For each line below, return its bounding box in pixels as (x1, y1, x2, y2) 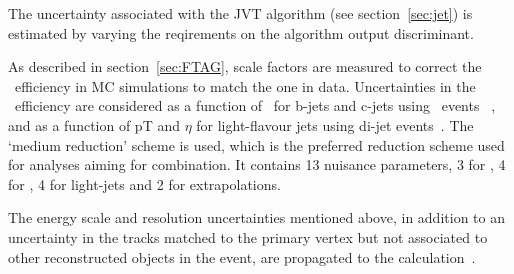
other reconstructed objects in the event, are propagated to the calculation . (8, 246, 476, 267)
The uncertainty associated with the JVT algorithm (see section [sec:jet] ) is (8, 3, 473, 23)
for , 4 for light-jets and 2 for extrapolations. (8, 173, 281, 194)
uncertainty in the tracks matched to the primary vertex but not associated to (8, 226, 488, 247)
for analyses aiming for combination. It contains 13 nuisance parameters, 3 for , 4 (8, 154, 506, 175)
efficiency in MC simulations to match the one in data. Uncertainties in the (14, 75, 476, 96)
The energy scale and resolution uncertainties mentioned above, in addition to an (8, 207, 505, 228)
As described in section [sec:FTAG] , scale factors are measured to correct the (8, 56, 482, 77)
